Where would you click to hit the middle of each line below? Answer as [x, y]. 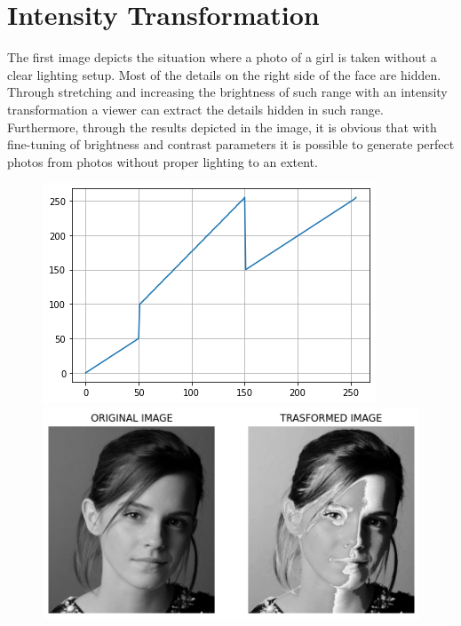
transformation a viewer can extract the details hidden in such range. [195, 109]
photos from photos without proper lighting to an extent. [163, 161]
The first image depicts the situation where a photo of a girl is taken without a [222, 57]
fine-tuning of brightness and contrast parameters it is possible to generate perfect [231, 144]
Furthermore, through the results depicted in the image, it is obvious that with [222, 127]
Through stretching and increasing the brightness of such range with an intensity [227, 92]
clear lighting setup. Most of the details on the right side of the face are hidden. [224, 74]
